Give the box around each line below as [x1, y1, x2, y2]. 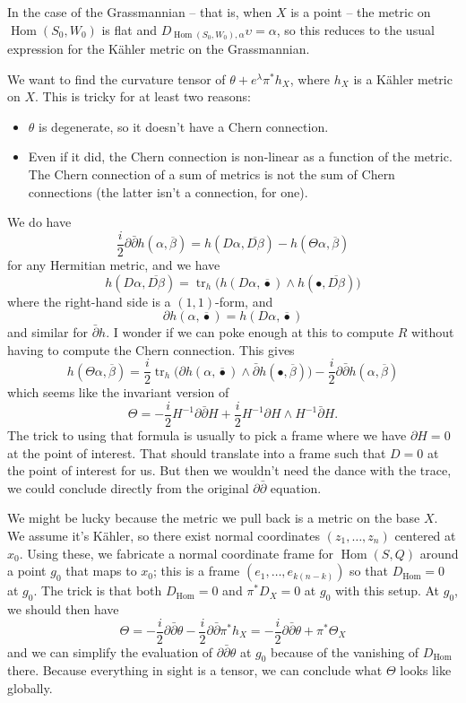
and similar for [7, 323, 89, 342]
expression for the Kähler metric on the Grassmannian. [7, 39, 310, 58]
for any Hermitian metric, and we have [7, 255, 220, 273]
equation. [270, 478, 322, 497]
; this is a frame [153, 561, 240, 580]
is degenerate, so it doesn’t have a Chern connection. [39, 117, 329, 135]
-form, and [214, 291, 273, 310]
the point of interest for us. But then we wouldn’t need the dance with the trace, [7, 461, 452, 480]
